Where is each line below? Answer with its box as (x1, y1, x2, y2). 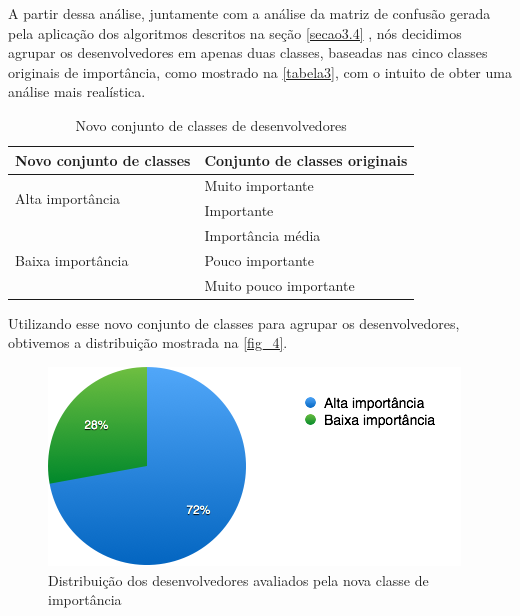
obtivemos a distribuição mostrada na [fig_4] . (8, 332, 288, 353)
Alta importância (15, 187, 121, 208)
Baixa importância (15, 249, 129, 270)
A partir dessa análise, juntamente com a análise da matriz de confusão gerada (8, 3, 491, 23)
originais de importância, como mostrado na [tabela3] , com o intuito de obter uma (8, 61, 512, 82)
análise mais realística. (8, 81, 146, 102)
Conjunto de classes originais (204, 149, 408, 170)
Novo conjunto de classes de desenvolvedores (75, 114, 347, 135)
